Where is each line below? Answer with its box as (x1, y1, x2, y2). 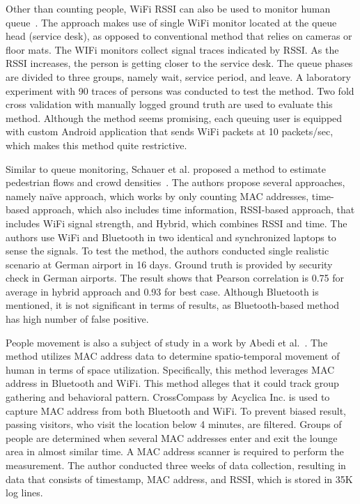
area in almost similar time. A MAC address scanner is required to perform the (6, 444, 344, 459)
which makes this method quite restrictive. (6, 137, 187, 152)
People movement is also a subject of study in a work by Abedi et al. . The (6, 335, 328, 349)
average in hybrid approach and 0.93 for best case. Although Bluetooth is (6, 284, 319, 298)
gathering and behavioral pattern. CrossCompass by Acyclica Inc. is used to (6, 390, 330, 404)
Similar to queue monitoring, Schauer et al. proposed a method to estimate (6, 161, 326, 176)
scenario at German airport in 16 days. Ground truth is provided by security (6, 257, 333, 271)
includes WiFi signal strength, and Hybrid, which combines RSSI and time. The (6, 215, 347, 230)
